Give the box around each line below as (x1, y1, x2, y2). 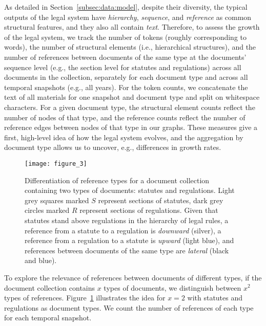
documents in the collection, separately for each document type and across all (4, 72, 248, 82)
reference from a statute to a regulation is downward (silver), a (25, 225, 221, 235)
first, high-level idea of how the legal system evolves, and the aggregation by (4, 132, 243, 142)
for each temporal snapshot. (4, 312, 92, 323)
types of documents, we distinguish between (104, 282, 241, 293)
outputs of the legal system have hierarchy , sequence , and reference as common (4, 11, 252, 22)
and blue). (25, 255, 57, 266)
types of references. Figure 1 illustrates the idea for (4, 292, 166, 303)
